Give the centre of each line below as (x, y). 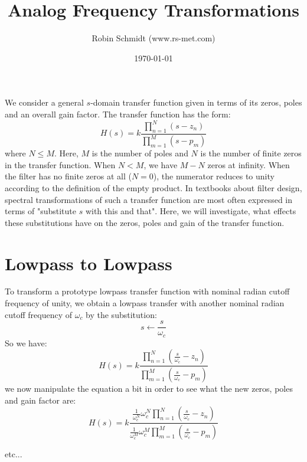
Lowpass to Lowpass (89, 263)
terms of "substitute (41, 211)
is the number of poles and (140, 153)
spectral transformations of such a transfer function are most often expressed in (149, 199)
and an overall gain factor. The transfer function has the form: (118, 114)
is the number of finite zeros (251, 153)
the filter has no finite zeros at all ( (68, 176)
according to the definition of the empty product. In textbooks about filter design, (153, 187)
